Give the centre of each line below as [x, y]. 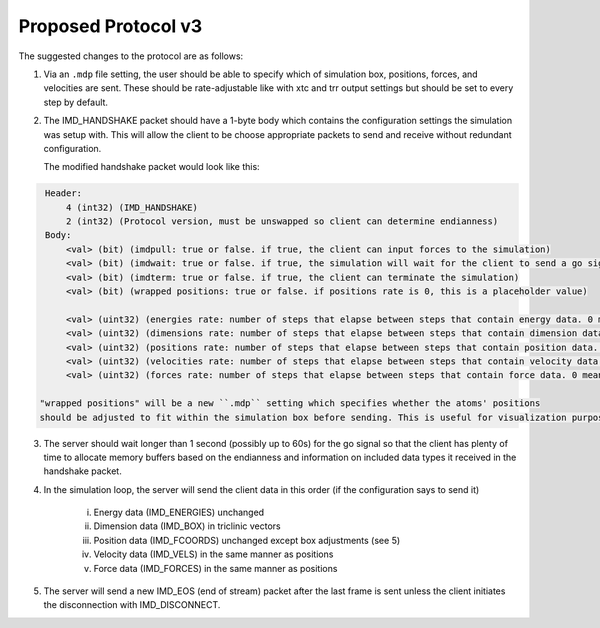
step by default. [76, 102]
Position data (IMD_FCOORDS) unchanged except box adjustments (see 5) [247, 540]
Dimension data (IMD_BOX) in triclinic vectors [187, 526]
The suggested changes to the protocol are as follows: [131, 56]
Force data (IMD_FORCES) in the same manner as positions [215, 568]
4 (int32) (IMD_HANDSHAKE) [132, 207]
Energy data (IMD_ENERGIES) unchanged [179, 512]
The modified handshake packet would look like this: [151, 167]
